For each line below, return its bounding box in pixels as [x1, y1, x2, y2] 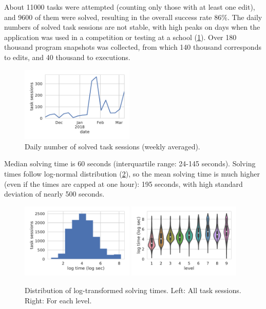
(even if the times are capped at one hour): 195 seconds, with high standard [4, 178, 243, 189]
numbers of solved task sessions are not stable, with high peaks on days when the [4, 22, 260, 32]
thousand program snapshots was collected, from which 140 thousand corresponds [4, 42, 261, 52]
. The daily [227, 11, 262, 22]
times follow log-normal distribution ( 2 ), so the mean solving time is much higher [4, 168, 260, 179]
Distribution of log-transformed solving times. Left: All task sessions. [25, 285, 241, 296]
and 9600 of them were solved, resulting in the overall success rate [4, 11, 212, 22]
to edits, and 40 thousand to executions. [4, 51, 130, 62]
